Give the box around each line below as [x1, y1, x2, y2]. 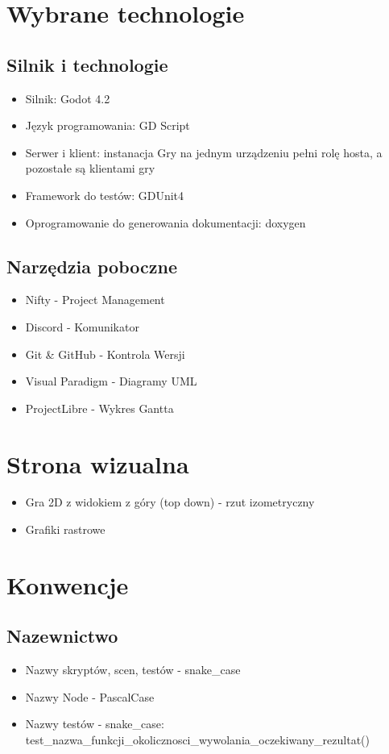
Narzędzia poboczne [6, 253, 177, 278]
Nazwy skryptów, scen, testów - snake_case [25, 661, 241, 678]
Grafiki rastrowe [25, 521, 106, 538]
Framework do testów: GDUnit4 [25, 186, 184, 203]
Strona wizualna [6, 447, 189, 480]
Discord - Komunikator [25, 318, 139, 335]
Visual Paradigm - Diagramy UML [25, 373, 197, 389]
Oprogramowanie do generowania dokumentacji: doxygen [25, 214, 306, 231]
